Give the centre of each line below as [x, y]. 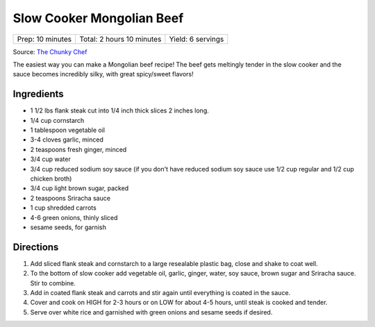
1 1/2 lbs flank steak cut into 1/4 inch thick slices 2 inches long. [120, 110]
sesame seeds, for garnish [68, 227]
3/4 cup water [50, 159]
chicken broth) [51, 178]
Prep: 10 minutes [44, 39]
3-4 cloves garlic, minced [67, 140]
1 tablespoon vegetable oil [68, 130]
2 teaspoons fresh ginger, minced [78, 149]
